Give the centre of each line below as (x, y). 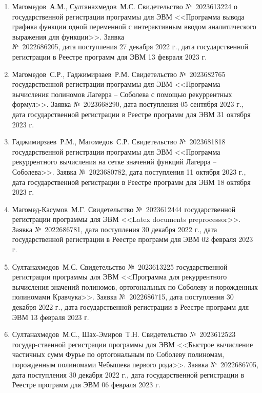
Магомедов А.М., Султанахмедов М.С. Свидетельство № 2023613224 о (125, 6)
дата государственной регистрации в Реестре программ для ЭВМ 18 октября (131, 182)
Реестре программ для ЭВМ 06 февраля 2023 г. (86, 385)
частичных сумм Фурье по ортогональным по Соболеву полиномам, (118, 354)
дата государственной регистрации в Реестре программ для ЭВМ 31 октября (131, 114)
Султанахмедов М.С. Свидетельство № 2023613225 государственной (120, 266)
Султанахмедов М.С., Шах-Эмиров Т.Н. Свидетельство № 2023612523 (124, 334)
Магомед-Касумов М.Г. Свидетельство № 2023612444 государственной (124, 209)
